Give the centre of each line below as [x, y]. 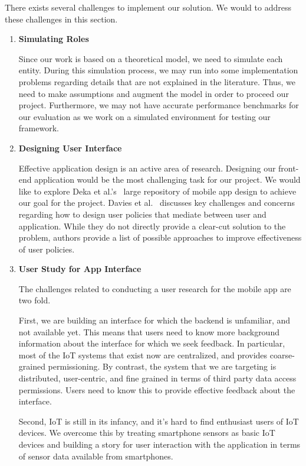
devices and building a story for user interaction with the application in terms [159, 444]
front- [289, 168]
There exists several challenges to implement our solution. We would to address [148, 7]
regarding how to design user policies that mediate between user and [142, 214]
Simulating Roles [54, 39]
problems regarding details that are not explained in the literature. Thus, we [157, 81]
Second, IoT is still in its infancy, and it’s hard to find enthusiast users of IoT [159, 421]
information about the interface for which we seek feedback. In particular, [152, 343]
